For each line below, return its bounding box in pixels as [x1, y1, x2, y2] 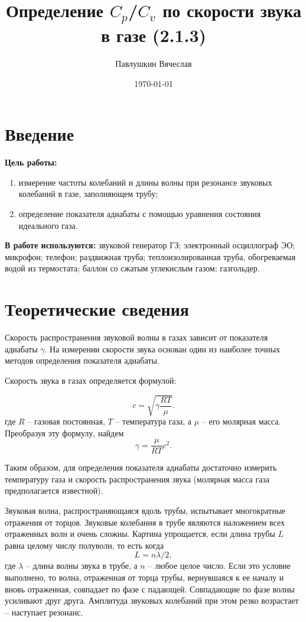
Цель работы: [5, 156, 57, 169]
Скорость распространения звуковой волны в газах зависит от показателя [5, 331, 268, 344]
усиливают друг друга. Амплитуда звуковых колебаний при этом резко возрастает [5, 594, 299, 607]
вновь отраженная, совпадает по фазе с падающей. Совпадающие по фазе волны [5, 582, 295, 595]
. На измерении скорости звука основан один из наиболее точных [44, 342, 281, 355]
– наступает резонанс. [5, 605, 83, 618]
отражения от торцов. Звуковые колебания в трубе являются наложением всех [5, 516, 285, 528]
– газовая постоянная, [27, 414, 105, 427]
